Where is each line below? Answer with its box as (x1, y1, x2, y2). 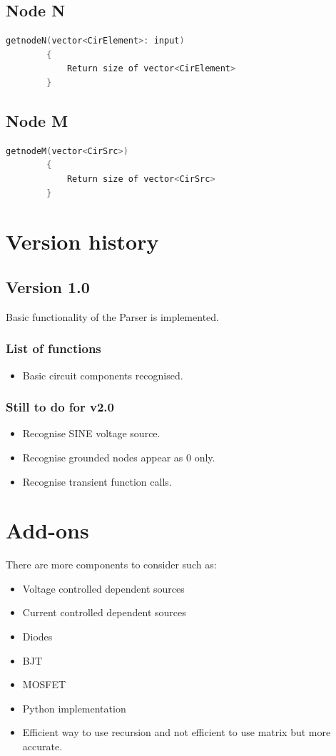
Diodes (22, 629, 53, 644)
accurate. (22, 739, 63, 754)
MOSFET (22, 677, 66, 692)
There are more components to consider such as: (6, 557, 217, 572)
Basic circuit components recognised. (22, 367, 183, 382)
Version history (6, 227, 159, 256)
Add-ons (6, 516, 89, 545)
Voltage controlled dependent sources (22, 581, 185, 596)
